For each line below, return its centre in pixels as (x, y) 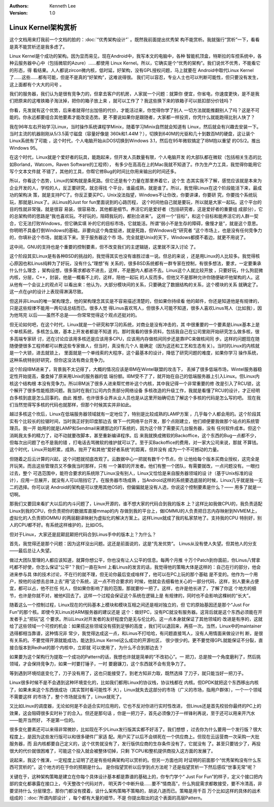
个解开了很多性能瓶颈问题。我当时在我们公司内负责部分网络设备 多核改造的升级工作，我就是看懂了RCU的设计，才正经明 (135, 391)
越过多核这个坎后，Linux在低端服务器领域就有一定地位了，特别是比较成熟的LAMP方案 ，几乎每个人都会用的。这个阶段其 (135, 414)
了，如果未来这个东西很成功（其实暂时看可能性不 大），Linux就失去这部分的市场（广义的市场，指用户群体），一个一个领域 (136, 689)
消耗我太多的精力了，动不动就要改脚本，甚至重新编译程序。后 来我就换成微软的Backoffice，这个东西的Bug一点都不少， (134, 435)
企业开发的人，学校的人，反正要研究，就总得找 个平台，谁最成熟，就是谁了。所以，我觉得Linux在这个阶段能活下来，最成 (136, 188)
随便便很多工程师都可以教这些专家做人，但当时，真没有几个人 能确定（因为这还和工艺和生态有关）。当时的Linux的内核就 (134, 345)
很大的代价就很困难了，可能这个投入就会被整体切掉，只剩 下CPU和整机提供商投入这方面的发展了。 (112, 751)
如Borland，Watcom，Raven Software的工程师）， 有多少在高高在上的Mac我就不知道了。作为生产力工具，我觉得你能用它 (135, 164)
